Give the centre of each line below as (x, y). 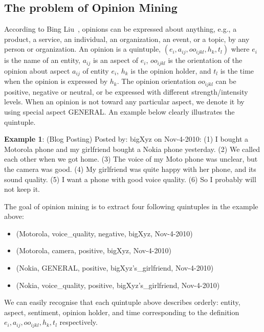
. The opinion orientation (156, 81)
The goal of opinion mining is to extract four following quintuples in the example (131, 206)
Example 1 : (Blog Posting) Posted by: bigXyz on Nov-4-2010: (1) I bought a (126, 139)
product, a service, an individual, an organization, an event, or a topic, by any (127, 39)
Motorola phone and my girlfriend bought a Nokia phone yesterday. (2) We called (132, 149)
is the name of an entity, (42, 60)
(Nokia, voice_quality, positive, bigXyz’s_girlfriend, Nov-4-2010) (118, 285)
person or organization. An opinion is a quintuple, (82, 49)
